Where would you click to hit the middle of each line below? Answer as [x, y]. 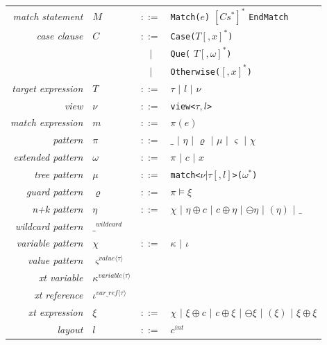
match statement [48, 16]
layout [70, 329]
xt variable [61, 277]
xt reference [59, 294]
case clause [60, 35]
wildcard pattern [49, 225]
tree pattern [59, 174]
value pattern [56, 260]
